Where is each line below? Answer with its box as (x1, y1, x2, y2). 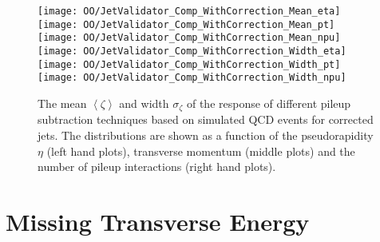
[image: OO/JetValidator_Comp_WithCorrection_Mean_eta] (38, 6, 341, 17)
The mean (38, 94, 87, 111)
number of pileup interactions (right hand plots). (38, 158, 276, 175)
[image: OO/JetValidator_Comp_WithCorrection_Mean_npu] (38, 32, 341, 44)
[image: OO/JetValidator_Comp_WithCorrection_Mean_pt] (38, 18, 335, 30)
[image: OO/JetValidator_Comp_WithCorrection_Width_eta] (38, 45, 346, 57)
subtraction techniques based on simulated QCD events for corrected (38, 111, 374, 128)
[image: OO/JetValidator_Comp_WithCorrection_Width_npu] (38, 72, 346, 84)
